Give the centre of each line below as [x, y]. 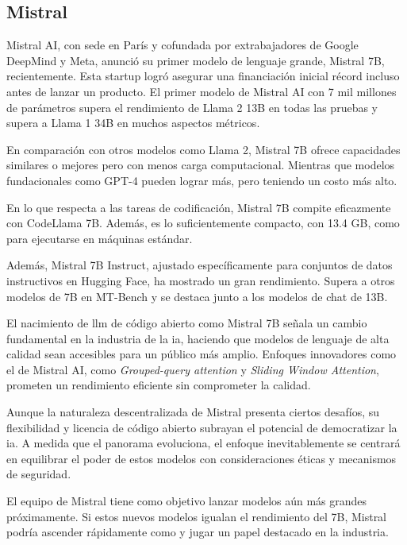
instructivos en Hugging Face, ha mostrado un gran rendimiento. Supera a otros [201, 280]
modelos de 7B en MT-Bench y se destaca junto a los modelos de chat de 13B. [197, 296]
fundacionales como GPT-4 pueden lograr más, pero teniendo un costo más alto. [202, 180]
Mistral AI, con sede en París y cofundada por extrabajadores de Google [182, 45]
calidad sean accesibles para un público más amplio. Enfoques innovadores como [202, 354]
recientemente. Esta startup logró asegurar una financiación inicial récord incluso [203, 76]
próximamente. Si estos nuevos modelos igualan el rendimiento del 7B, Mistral [197, 516]
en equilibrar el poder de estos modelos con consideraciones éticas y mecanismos [202, 458]
